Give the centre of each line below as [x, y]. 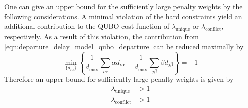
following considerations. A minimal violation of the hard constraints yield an [123, 16]
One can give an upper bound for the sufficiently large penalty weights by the [123, 6]
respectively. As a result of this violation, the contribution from [101, 36]
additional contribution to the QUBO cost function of [87, 26]
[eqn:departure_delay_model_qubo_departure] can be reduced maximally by [124, 46]
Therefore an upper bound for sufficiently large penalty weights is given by [119, 79]
